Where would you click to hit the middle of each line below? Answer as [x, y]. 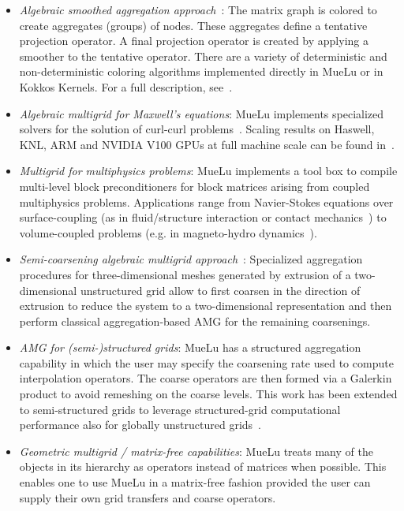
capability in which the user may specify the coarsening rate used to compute [206, 362]
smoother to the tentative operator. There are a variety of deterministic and [203, 56]
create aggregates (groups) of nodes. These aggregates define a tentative [193, 25]
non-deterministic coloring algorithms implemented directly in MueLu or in [201, 71]
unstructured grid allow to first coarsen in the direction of [220, 290]
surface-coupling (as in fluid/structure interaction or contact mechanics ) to [203, 217]
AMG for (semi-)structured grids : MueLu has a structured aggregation [190, 347]
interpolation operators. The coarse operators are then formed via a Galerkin [206, 378]
